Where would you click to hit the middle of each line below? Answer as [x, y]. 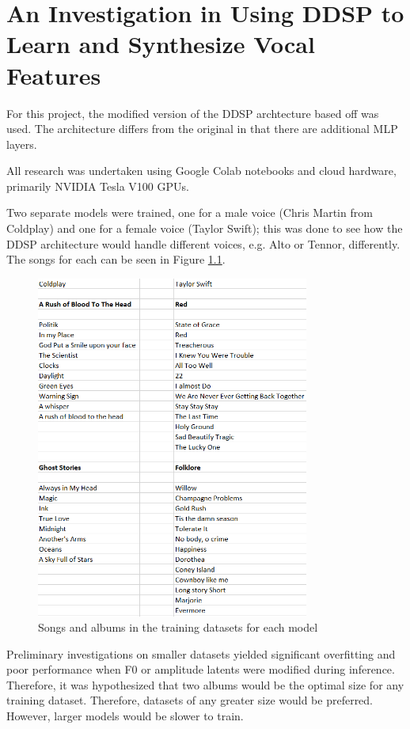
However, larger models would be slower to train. [125, 716]
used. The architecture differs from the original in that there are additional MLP [202, 129]
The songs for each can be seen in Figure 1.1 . [116, 259]
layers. [22, 144]
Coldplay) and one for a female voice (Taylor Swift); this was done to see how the [205, 228]
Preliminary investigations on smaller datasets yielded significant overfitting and [201, 653]
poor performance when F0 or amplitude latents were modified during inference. [201, 669]
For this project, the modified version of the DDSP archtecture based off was [193, 113]
